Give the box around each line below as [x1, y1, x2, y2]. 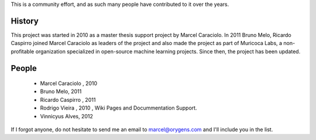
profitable [11, 47, 35, 55]
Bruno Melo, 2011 [40, 88, 82, 95]
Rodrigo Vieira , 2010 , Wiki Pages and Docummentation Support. [40, 104, 197, 111]
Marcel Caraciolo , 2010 [40, 80, 98, 87]
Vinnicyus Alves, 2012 [40, 112, 94, 119]
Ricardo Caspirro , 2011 [40, 96, 96, 103]
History [11, 16, 39, 26]
